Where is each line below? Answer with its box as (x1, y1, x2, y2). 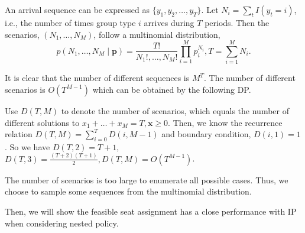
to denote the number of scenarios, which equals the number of (61, 104, 289, 117)
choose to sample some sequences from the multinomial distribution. (5, 185, 252, 198)
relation (5, 128, 33, 140)
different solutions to (5, 116, 80, 128)
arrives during (144, 17, 194, 28)
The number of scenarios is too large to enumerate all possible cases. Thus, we (5, 173, 288, 186)
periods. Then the (205, 17, 270, 28)
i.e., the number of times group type (5, 17, 136, 28)
